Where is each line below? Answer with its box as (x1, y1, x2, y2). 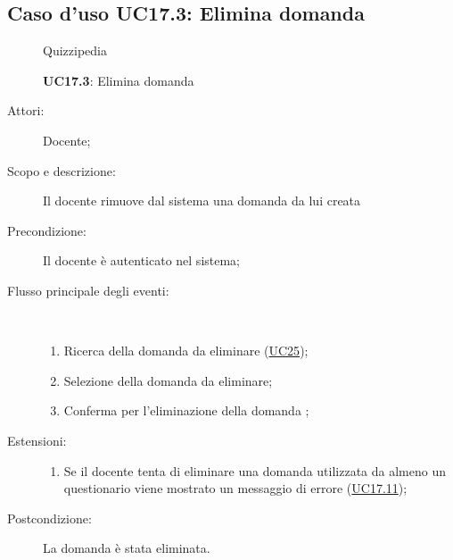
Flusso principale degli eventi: (7, 280, 169, 299)
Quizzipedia (43, 41, 107, 60)
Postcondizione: (7, 508, 92, 527)
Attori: (7, 101, 45, 120)
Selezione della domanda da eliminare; (63, 371, 273, 389)
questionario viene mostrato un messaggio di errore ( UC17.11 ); (63, 479, 408, 497)
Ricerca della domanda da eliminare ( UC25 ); (63, 341, 309, 360)
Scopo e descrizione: (7, 161, 116, 180)
